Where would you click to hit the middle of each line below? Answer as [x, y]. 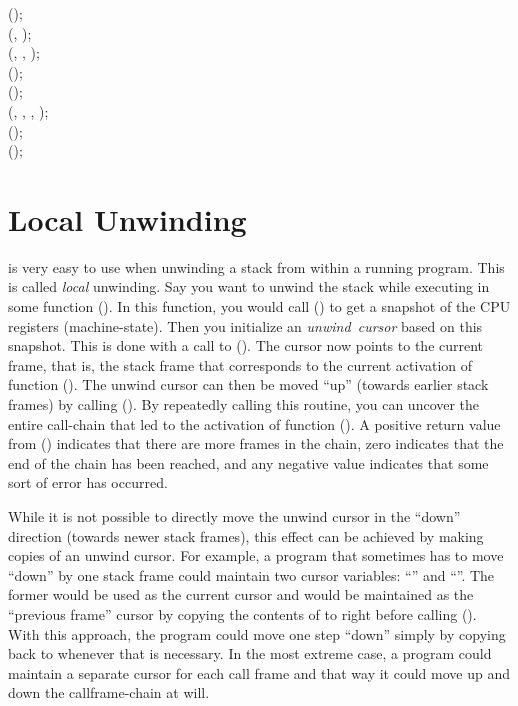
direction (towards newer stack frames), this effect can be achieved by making [246, 535]
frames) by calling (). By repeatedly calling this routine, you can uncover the [244, 404]
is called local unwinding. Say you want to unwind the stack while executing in [249, 286]
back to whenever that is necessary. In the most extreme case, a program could [250, 653]
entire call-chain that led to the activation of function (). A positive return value [254, 423]
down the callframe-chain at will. [109, 692]
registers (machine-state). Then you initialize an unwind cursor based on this [245, 325]
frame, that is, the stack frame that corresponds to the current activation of [240, 364]
